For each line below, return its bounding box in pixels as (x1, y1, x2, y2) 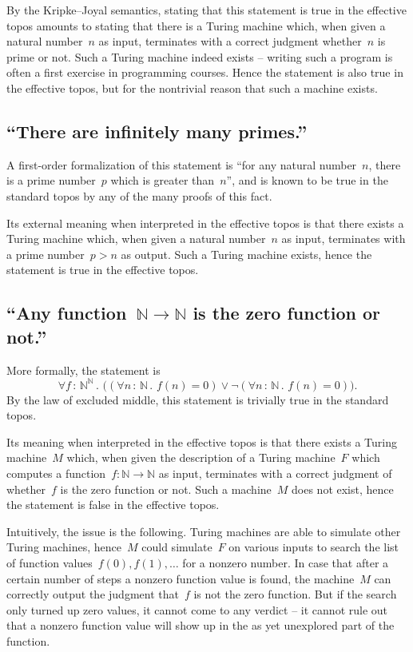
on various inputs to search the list (228, 539, 399, 555)
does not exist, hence (292, 480, 394, 497)
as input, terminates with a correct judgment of (158, 464, 392, 481)
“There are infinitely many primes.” (6, 118, 308, 143)
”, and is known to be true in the (226, 172, 388, 189)
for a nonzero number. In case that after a (182, 554, 389, 570)
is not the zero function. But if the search (193, 586, 397, 602)
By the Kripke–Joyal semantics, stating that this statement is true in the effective (6, 2, 407, 18)
